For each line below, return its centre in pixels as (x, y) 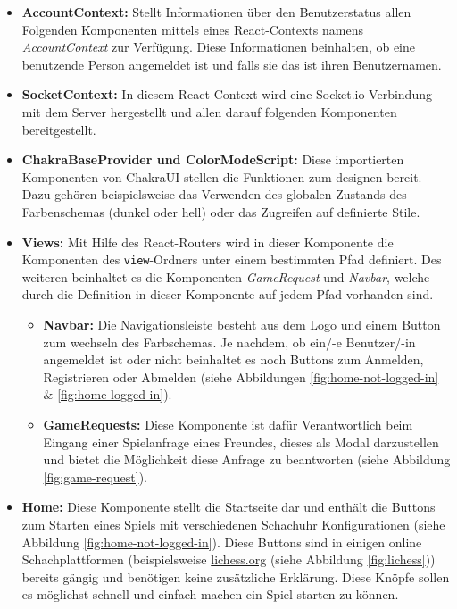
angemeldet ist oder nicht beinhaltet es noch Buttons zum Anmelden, (233, 359)
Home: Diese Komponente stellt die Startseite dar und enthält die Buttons (228, 507)
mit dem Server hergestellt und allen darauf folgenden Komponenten (209, 111)
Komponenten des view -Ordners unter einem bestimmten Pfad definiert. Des (232, 259)
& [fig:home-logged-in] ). (108, 394)
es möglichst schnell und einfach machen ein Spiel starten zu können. (210, 594)
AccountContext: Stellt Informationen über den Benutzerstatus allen (216, 12)
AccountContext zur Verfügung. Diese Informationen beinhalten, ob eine (219, 47)
